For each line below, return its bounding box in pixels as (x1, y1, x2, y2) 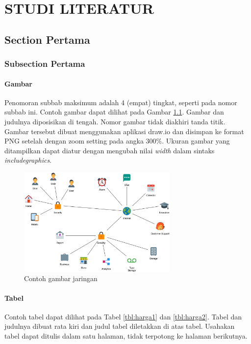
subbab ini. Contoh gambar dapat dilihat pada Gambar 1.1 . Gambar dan (4, 107, 224, 117)
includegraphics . (4, 155, 52, 165)
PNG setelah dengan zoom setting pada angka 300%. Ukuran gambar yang (4, 136, 230, 146)
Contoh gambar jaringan (24, 273, 98, 284)
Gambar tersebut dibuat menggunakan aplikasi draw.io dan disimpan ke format (4, 126, 244, 136)
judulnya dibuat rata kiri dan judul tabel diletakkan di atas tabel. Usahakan (4, 321, 235, 331)
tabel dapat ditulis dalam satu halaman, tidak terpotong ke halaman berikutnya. (4, 331, 248, 341)
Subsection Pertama (4, 57, 85, 70)
